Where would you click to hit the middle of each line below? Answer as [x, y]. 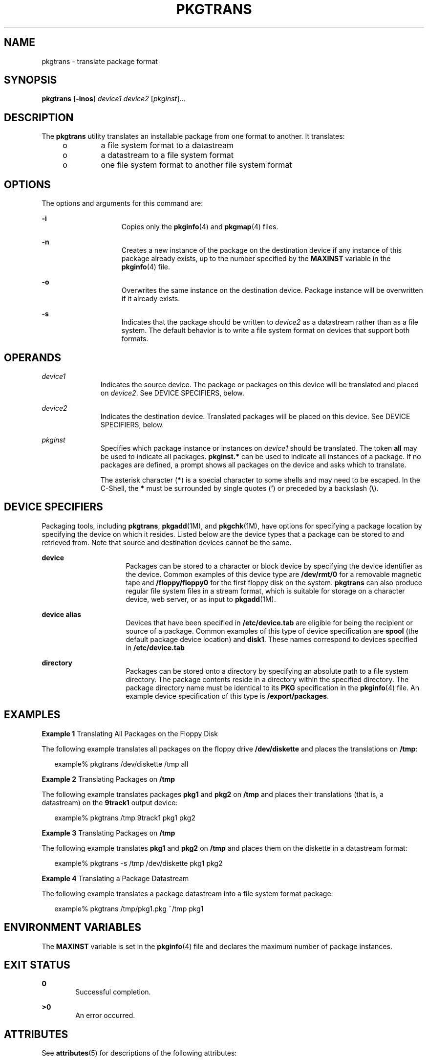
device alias [62, 614]
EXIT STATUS [37, 965]
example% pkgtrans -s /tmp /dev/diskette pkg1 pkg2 [139, 863]
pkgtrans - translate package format [100, 61]
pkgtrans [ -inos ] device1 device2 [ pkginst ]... [114, 99]
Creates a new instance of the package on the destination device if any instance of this [262, 250]
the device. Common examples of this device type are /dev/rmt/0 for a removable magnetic [274, 574]
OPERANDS [32, 357]
